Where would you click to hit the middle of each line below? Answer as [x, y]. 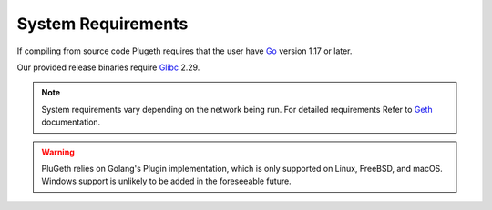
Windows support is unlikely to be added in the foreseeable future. [166, 181]
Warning [58, 152]
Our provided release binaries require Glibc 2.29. [108, 67]
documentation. [71, 122]
